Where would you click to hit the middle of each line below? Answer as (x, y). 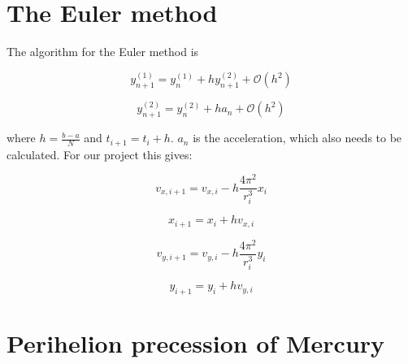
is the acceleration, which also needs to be (297, 138)
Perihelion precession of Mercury (196, 343)
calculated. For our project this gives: (100, 154)
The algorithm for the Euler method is (103, 52)
